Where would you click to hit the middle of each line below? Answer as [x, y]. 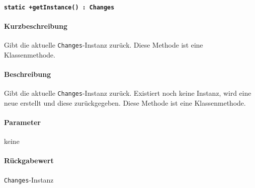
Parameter [22, 122]
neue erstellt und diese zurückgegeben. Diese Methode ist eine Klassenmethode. [125, 102]
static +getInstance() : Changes [59, 7]
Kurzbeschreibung [36, 26]
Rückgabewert [29, 160]
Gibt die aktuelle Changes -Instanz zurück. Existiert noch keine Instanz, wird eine [128, 93]
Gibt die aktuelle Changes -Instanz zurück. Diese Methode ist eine [104, 45]
